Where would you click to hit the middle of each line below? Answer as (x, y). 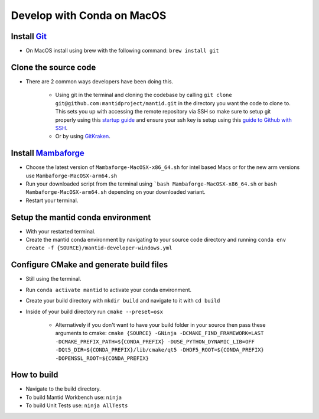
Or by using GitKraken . (83, 137)
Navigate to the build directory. (64, 389)
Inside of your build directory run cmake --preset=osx (95, 311)
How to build (35, 375)
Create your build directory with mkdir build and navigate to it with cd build (123, 301)
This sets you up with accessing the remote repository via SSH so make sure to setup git (163, 112)
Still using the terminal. (53, 279)
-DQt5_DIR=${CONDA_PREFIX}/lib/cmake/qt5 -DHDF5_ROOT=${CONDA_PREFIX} (159, 350)
